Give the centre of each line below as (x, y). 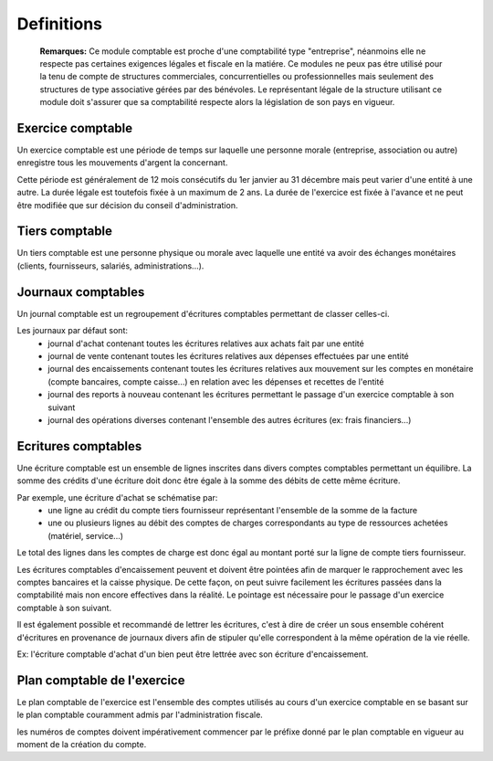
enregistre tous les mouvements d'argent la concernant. (122, 163)
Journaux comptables (81, 292)
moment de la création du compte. (82, 744)
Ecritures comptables (79, 446)
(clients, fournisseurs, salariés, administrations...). (110, 266)
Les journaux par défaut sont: (72, 331)
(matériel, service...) (85, 535)
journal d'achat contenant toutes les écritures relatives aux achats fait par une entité (206, 344)
